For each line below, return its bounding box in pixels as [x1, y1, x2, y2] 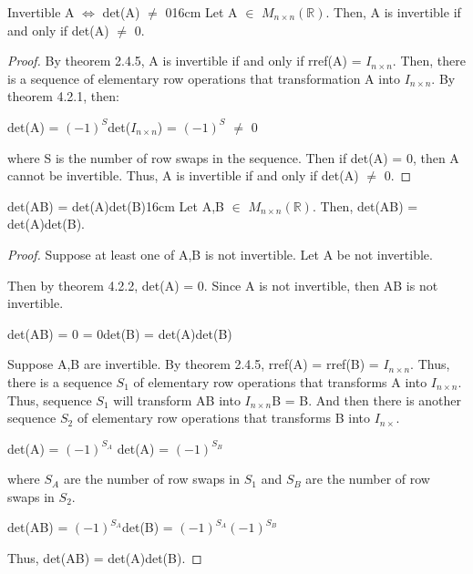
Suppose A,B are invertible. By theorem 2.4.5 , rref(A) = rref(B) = [7, 354, 379, 374]
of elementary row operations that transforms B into [77, 408, 371, 427]
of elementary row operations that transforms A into [133, 372, 427, 391]
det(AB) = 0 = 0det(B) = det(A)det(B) [7, 323, 232, 343]
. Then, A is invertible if [325, 3, 461, 21]
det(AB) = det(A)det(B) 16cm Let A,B [7, 196, 224, 215]
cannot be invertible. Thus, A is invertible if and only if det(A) [7, 166, 359, 185]
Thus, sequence [7, 390, 92, 409]
